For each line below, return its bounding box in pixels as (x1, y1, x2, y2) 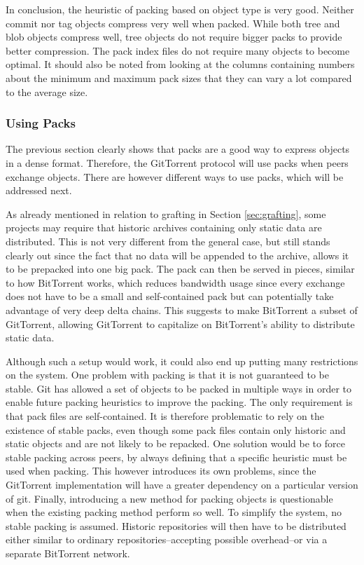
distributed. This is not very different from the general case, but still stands (6, 233, 330, 248)
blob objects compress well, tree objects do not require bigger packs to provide (6, 29, 342, 44)
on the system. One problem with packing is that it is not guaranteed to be (6, 367, 329, 382)
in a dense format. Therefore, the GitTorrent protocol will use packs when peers (6, 155, 349, 170)
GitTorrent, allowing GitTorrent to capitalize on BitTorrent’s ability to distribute (6, 316, 355, 331)
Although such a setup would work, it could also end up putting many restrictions (6, 353, 358, 368)
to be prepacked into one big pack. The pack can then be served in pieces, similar (6, 261, 355, 276)
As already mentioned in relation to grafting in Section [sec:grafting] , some (6, 206, 326, 221)
